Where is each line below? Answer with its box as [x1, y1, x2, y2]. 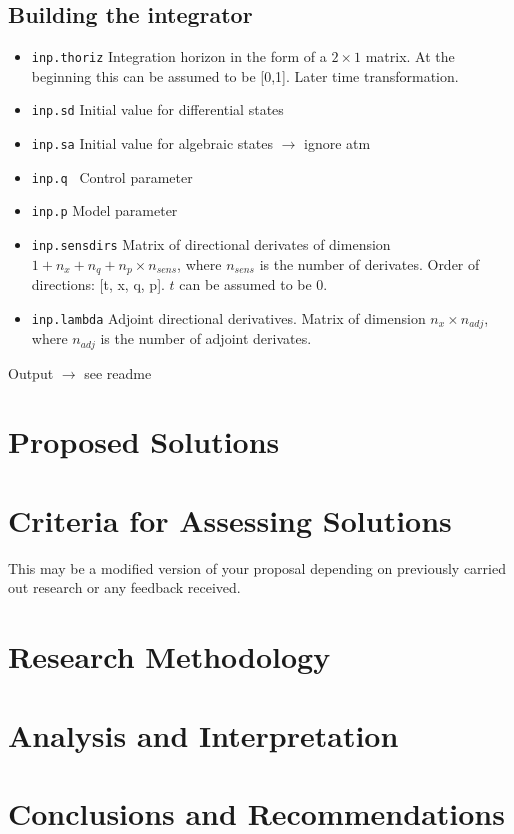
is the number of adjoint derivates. [100, 328, 312, 349]
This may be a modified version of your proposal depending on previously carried [8, 557, 506, 578]
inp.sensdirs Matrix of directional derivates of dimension [31, 234, 391, 255]
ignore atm [303, 133, 371, 154]
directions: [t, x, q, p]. [31, 274, 165, 295]
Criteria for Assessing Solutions [8, 499, 452, 540]
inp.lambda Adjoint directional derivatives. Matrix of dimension [31, 307, 426, 328]
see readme [84, 362, 152, 383]
